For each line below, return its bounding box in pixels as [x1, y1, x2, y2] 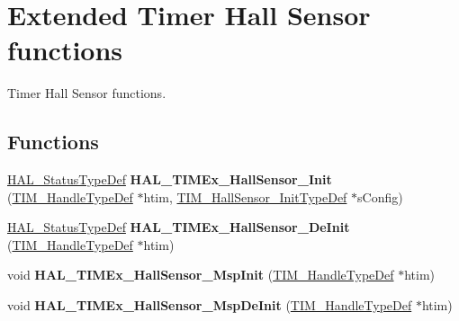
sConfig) [357, 187, 403, 206]
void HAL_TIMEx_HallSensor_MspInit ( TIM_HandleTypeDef [7, 265, 394, 284]
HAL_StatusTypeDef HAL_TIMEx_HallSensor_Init [7, 170, 332, 189]
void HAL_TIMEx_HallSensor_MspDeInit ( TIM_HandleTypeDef [7, 296, 412, 315]
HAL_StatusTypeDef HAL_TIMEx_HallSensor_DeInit [7, 218, 350, 236]
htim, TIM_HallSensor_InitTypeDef [143, 187, 347, 206]
